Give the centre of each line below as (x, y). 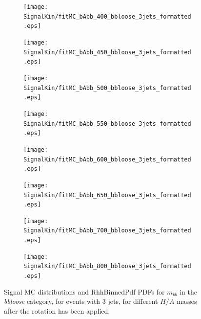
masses (187, 301)
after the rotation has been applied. (57, 310)
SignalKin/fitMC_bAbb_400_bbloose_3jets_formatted (107, 16)
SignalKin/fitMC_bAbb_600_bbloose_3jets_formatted (107, 159)
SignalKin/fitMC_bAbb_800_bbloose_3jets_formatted (107, 266)
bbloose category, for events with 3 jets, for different (81, 301)
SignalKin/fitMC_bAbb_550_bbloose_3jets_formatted (107, 124)
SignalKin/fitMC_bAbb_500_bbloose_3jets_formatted (107, 88)
